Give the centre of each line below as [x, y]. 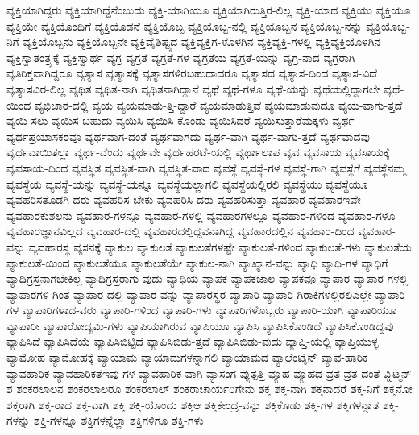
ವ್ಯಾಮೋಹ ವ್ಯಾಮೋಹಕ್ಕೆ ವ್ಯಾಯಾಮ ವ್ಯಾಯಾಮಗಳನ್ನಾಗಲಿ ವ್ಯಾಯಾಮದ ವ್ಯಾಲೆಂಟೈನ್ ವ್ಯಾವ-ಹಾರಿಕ [187, 357]
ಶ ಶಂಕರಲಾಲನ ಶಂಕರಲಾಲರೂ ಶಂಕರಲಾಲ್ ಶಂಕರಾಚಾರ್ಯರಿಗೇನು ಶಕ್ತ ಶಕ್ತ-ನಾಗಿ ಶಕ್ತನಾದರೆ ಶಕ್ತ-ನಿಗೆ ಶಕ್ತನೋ [209, 389]
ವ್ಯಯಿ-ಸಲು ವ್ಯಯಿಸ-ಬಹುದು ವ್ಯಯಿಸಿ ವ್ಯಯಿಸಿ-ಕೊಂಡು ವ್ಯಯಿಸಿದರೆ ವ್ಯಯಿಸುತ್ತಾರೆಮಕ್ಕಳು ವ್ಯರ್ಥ [180, 120]
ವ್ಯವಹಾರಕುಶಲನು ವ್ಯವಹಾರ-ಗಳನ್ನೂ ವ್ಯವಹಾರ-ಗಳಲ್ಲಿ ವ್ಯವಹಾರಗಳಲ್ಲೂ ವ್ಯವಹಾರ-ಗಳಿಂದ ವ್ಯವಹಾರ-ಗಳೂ [201, 215]
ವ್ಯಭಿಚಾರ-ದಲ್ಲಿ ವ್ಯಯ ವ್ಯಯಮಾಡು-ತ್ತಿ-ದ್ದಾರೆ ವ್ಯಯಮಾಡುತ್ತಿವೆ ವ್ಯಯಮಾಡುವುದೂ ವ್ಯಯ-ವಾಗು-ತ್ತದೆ [218, 104]
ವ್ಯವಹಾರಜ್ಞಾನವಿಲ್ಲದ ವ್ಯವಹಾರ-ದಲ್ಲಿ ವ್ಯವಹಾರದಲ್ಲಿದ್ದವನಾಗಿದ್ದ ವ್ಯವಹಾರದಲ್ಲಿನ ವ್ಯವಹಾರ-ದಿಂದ [180, 231]
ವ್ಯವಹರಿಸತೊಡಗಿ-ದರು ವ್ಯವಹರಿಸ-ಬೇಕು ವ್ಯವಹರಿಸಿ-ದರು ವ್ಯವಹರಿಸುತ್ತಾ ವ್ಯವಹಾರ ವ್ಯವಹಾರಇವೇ [184, 199]
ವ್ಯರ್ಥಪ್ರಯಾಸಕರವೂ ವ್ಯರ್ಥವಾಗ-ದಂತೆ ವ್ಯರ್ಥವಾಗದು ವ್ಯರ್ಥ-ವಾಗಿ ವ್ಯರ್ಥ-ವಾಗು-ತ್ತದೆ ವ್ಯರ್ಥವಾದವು [188, 136]
